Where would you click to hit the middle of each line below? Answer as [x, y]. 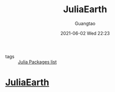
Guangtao [85, 23]
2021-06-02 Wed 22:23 [85, 33]
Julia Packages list [37, 62]
